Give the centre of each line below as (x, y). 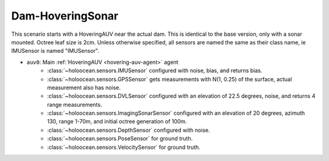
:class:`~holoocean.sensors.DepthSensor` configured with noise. (129, 130)
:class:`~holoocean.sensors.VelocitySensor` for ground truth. (124, 147)
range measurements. (75, 104)
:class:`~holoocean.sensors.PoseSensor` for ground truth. (120, 139)
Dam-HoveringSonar (65, 16)
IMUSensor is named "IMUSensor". (55, 51)
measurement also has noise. (84, 87)
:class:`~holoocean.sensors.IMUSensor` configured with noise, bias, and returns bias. (155, 70)
